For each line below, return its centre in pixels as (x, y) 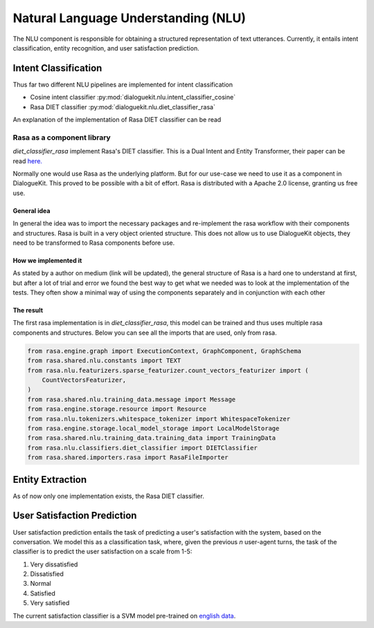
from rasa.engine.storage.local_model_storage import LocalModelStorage (153, 428)
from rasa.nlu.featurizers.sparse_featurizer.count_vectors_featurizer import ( (168, 370)
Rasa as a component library (62, 137)
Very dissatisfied (54, 564)
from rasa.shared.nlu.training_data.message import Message (132, 399)
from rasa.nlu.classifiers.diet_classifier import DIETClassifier (142, 447)
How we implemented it (47, 260)
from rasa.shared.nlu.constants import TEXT (104, 361)
